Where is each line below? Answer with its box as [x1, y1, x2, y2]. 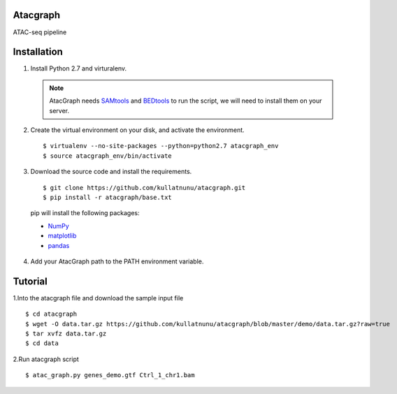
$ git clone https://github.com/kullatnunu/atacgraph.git [43, 184, 246, 191]
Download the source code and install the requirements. [30, 168, 192, 176]
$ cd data [25, 340, 59, 347]
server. [49, 106, 70, 115]
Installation [13, 46, 63, 58]
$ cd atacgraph [25, 310, 78, 318]
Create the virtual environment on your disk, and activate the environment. [30, 126, 245, 134]
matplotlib [48, 231, 77, 240]
